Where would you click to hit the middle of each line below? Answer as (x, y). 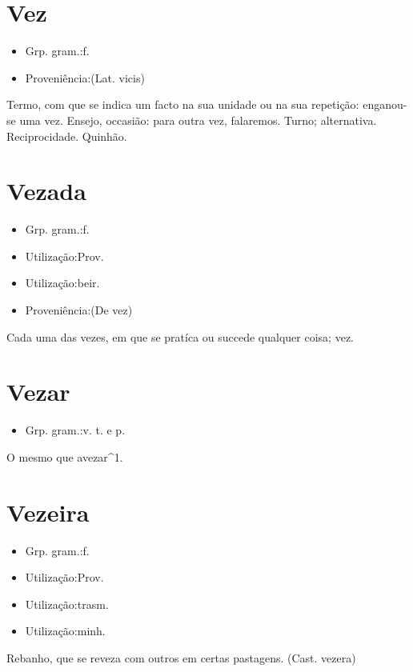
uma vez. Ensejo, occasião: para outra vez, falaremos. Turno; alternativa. (198, 120)
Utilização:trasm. (67, 604)
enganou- (385, 104)
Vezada (46, 191)
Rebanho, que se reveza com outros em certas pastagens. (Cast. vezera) (181, 658)
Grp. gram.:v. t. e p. (75, 430)
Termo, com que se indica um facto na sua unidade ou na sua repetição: (183, 104)
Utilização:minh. (65, 631)
